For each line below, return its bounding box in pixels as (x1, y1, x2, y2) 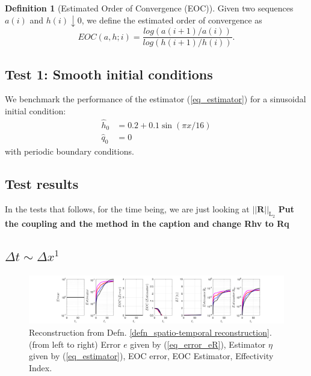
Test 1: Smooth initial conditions (5, 64, 213, 83)
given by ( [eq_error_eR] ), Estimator (130, 337, 266, 350)
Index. (29, 361, 52, 374)
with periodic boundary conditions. (5, 144, 134, 157)
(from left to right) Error (29, 337, 121, 350)
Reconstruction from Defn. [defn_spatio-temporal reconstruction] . (29, 325, 272, 338)
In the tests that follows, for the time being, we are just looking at (5, 202, 250, 215)
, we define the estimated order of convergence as (81, 13, 262, 26)
